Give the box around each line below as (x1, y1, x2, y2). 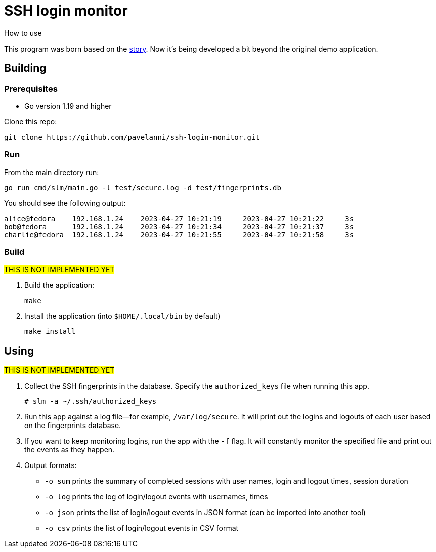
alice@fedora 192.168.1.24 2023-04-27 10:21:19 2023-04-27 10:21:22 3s (4, 214, 354, 223)
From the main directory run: (4, 167, 99, 177)
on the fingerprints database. (24, 421, 121, 430)
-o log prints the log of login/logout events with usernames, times (45, 492, 268, 501)
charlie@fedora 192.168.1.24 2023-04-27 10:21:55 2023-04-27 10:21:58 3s (4, 230, 354, 239)
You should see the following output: (4, 198, 126, 207)
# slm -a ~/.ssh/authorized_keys (24, 397, 157, 406)
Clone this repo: (4, 117, 57, 126)
